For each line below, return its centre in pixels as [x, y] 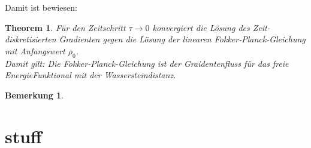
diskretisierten [31, 39]
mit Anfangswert [35, 50]
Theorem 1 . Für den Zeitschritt [65, 27]
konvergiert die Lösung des [201, 27]
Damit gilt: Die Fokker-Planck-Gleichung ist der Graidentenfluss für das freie [147, 63]
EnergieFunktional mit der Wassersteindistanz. [90, 75]
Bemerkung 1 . [34, 95]
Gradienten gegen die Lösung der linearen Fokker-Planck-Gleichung [182, 39]
